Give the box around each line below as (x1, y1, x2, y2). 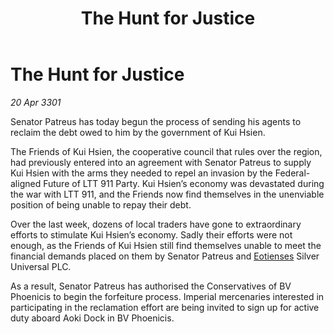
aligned (10, 177, 42, 189)
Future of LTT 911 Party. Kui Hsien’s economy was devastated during (43, 177, 325, 189)
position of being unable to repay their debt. (10, 198, 192, 211)
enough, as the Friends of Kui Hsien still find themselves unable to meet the (10, 239, 322, 251)
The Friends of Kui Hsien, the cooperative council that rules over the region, (10, 145, 323, 157)
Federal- (274, 167, 311, 179)
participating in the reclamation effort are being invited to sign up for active (10, 301, 320, 313)
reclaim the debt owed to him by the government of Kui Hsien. (10, 126, 266, 138)
